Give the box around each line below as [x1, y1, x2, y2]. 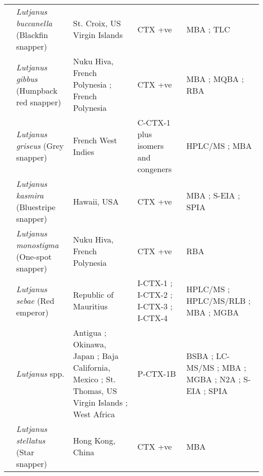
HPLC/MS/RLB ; [186, 294, 251, 306]
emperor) [16, 306, 49, 318]
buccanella [16, 17, 53, 29]
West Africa [73, 408, 115, 420]
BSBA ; [186, 350, 213, 362]
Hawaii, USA [73, 195, 119, 207]
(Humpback [16, 84, 58, 96]
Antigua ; [73, 327, 107, 338]
